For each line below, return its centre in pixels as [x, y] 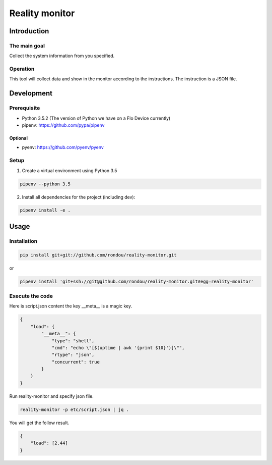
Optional [18, 138]
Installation [23, 241]
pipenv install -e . [45, 210]
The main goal [27, 45]
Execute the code [31, 296]
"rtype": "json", [73, 355]
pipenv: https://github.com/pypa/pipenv [63, 125]
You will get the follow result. [39, 423]
